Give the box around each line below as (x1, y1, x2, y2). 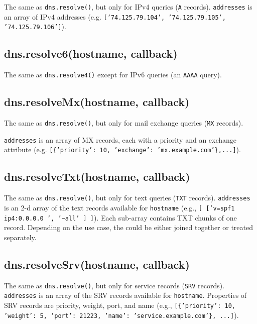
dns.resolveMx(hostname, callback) (4, 94, 190, 110)
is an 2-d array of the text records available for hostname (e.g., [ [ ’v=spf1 (4, 202, 235, 212)
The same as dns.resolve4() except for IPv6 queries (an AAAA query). (4, 69, 222, 80)
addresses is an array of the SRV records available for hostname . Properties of (4, 290, 247, 300)
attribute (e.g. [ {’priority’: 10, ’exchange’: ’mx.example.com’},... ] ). (4, 144, 241, 155)
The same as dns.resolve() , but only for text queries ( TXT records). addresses (4, 192, 250, 203)
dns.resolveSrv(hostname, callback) (4, 256, 190, 272)
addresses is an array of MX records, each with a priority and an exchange (4, 134, 237, 145)
